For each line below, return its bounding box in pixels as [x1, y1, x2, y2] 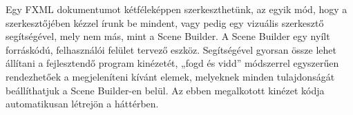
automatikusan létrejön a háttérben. [6, 96, 159, 111]
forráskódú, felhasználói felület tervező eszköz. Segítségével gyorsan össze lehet [6, 42, 336, 56]
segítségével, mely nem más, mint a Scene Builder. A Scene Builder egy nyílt [6, 29, 330, 43]
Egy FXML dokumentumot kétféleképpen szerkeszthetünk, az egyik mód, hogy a [6, 2, 347, 16]
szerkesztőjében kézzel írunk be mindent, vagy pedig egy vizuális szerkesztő [6, 15, 324, 30]
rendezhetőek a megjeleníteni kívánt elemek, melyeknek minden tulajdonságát [6, 69, 335, 83]
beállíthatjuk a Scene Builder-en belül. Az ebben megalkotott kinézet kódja [6, 83, 325, 97]
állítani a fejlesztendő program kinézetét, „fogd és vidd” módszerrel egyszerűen [6, 56, 339, 70]
